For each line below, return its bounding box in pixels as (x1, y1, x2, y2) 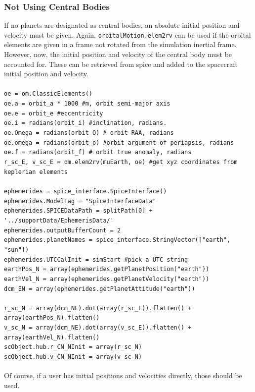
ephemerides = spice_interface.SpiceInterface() (4, 187, 167, 195)
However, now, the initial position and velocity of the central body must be (4, 49, 232, 59)
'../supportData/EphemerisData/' (4, 217, 114, 224)
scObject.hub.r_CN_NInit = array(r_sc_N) (4, 343, 142, 351)
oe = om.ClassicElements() (4, 90, 92, 98)
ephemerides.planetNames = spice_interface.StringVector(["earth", (4, 236, 231, 244)
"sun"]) (4, 246, 29, 253)
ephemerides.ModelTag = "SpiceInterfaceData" (4, 197, 156, 205)
